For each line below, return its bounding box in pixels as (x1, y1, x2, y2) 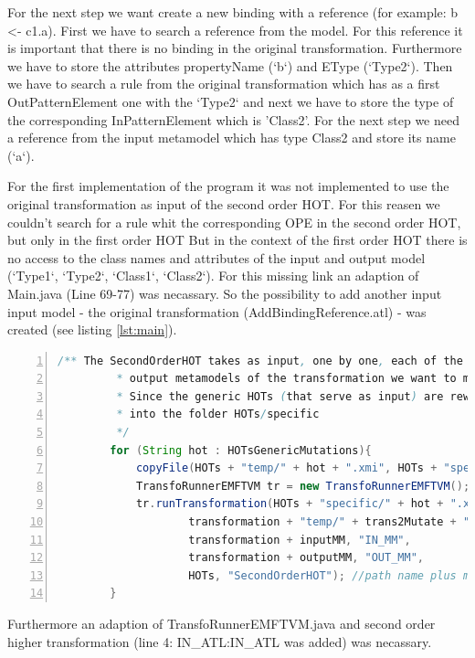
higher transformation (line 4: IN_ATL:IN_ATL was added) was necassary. (7, 631, 432, 651)
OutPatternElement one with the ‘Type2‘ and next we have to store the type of (7, 91, 454, 111)
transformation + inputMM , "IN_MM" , (188, 533, 411, 547)
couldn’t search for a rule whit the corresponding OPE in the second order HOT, (7, 212, 461, 231)
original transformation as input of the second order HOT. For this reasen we (7, 194, 440, 213)
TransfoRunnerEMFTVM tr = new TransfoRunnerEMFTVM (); (135, 479, 470, 493)
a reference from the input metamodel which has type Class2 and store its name (7, 128, 456, 147)
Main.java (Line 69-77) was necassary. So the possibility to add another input (7, 283, 442, 302)
